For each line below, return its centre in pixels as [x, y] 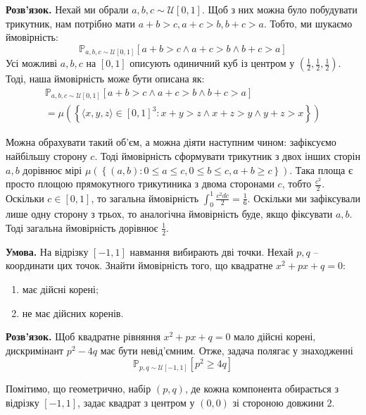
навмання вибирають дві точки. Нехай [212, 251]
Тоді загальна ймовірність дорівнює [82, 227]
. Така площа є [321, 169]
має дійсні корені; [60, 289]
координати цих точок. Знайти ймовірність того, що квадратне [139, 265]
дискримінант [35, 350]
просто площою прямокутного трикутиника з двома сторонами [140, 184]
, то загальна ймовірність [145, 198]
